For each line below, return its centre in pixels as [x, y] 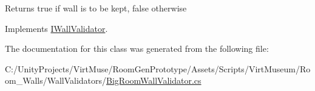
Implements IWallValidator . [56, 28]
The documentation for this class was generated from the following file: [137, 49]
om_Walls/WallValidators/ [56, 80]
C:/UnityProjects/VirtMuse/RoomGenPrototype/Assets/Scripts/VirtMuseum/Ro [158, 68]
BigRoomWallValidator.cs [154, 80]
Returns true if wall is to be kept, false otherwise [96, 8]
